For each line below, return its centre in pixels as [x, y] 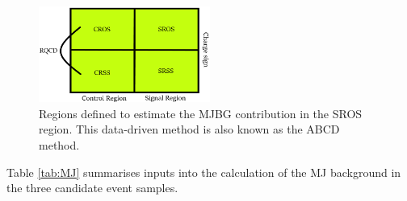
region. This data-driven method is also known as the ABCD [189, 129]
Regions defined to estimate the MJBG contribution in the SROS [201, 113]
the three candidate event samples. [92, 188]
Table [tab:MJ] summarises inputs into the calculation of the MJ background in [204, 172]
